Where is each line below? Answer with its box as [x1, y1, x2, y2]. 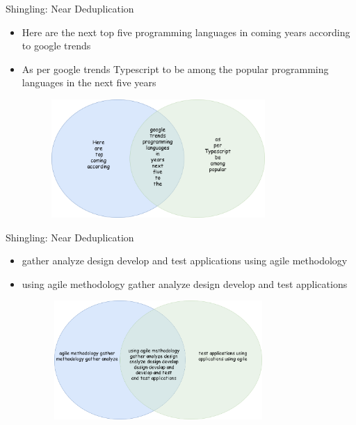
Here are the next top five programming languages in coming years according [22, 24, 350, 39]
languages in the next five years [22, 75, 156, 90]
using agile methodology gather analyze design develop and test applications [22, 276, 348, 291]
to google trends [22, 38, 91, 53]
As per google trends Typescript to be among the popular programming [22, 61, 329, 76]
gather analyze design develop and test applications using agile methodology [22, 253, 348, 268]
